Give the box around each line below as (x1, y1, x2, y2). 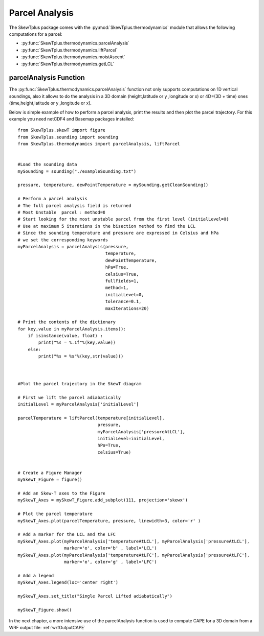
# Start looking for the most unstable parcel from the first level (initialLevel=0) (18, 216, 229, 222)
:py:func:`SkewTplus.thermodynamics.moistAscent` (21, 54, 125, 60)
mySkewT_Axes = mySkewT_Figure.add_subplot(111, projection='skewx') (18, 497, 188, 503)
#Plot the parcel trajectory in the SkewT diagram (18, 381, 142, 386)
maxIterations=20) (105, 306, 149, 311)
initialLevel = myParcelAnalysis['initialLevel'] (18, 401, 139, 407)
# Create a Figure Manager (18, 470, 83, 475)
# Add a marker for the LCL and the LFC (18, 532, 116, 537)
